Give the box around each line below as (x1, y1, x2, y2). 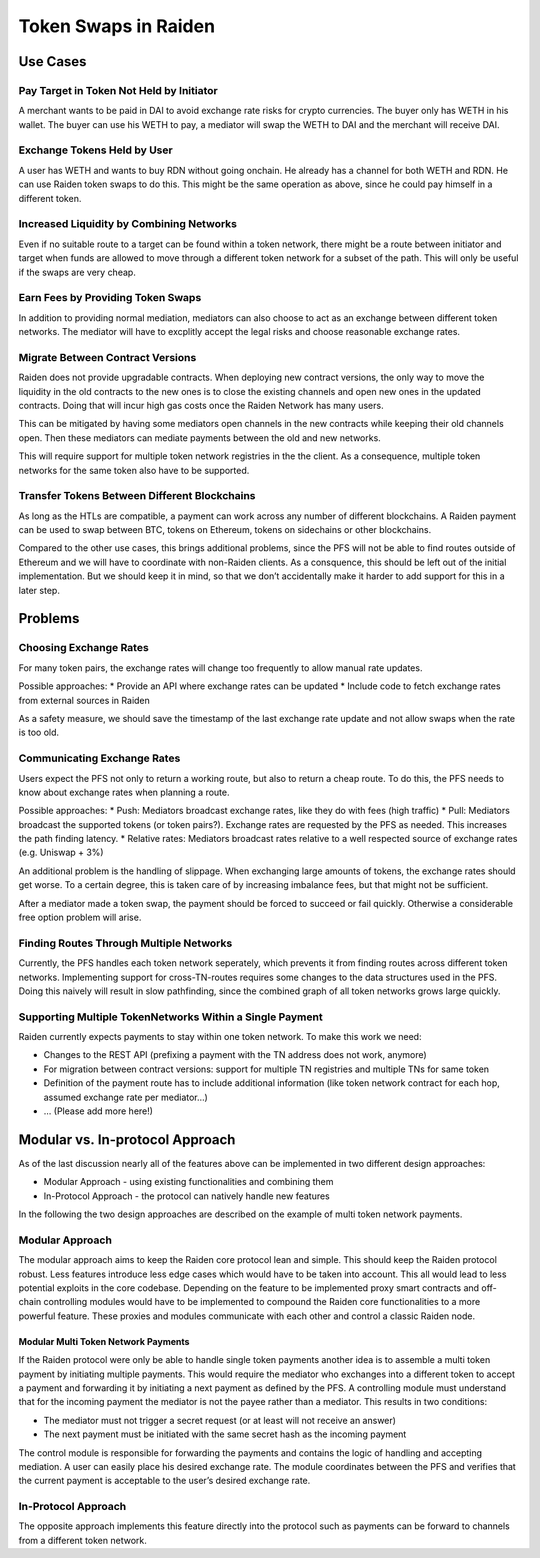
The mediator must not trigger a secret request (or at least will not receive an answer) (43, 1414, 397, 1426)
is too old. (18, 726, 60, 739)
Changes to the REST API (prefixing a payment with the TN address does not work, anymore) (43, 1049, 427, 1061)
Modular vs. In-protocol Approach (18, 1131, 236, 1148)
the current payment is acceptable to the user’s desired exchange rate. (18, 1475, 311, 1487)
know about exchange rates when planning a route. (18, 786, 230, 798)
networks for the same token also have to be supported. (18, 464, 250, 476)
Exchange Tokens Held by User (18, 143, 174, 157)
